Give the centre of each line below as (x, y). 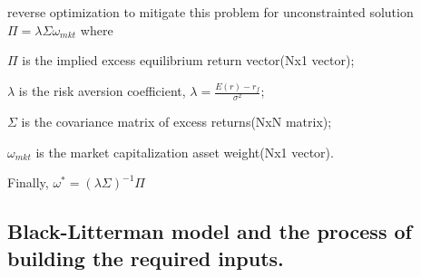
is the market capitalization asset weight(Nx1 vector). (185, 152)
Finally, (28, 182)
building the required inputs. (146, 258)
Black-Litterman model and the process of (210, 231)
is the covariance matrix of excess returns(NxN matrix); (176, 122)
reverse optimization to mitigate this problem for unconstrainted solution (210, 12)
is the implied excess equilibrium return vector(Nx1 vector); (188, 60)
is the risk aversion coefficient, (102, 91)
